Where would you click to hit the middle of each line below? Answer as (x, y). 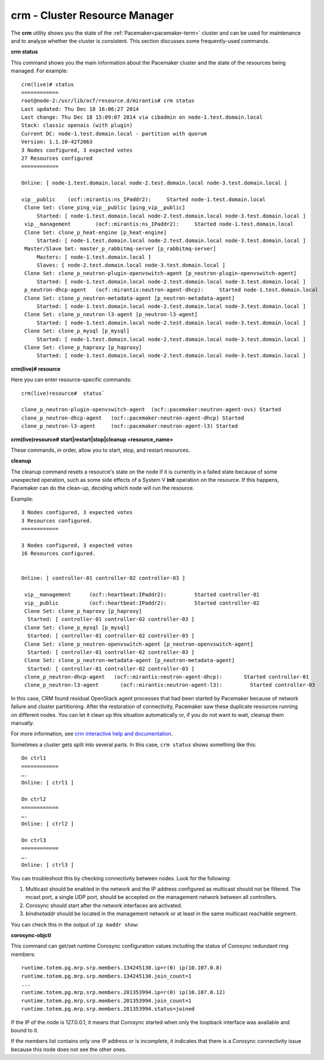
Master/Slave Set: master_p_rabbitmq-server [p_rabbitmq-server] (120, 249)
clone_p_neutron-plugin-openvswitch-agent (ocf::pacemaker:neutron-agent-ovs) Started (151, 410)
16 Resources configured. (59, 554)
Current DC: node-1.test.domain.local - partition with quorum (114, 133)
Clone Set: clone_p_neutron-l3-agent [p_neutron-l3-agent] (111, 315)
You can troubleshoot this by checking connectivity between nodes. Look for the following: (121, 878)
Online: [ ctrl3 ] (48, 865)
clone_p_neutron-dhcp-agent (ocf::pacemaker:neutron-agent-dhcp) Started (133, 418)
